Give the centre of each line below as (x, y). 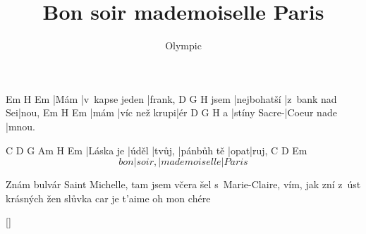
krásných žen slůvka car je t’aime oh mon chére (108, 198)
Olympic (183, 45)
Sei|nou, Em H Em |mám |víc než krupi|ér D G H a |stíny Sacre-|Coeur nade (171, 112)
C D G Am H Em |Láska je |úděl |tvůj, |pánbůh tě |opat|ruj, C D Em (157, 150)
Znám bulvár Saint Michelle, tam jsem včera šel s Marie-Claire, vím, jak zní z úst (183, 184)
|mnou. (21, 126)
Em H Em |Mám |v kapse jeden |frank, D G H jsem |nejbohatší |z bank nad (171, 98)
